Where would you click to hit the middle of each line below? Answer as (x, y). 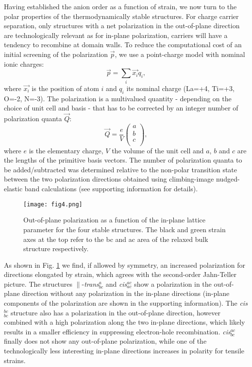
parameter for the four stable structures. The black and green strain (125, 229)
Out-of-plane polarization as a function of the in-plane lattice (115, 220)
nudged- (228, 179)
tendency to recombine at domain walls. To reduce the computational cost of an (123, 45)
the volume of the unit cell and (158, 150)
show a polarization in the (173, 284)
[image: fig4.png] (53, 204)
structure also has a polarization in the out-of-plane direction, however (116, 312)
